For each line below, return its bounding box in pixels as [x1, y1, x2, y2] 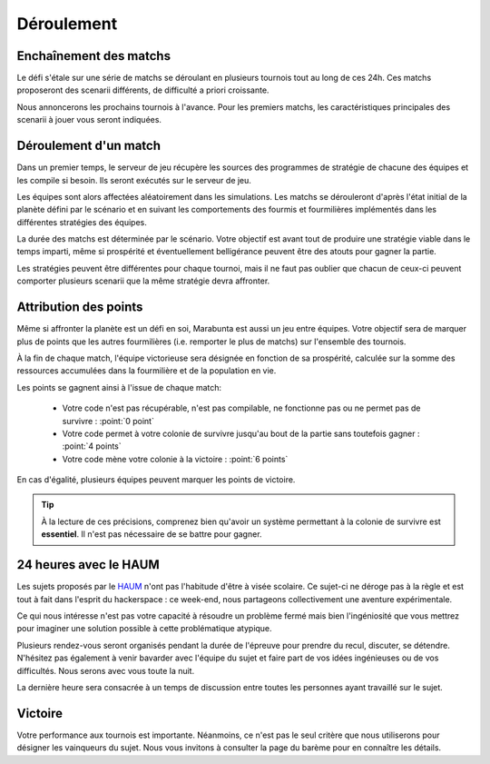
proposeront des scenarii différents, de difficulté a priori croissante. [16, 84, 269, 95]
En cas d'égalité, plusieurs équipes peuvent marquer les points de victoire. [16, 474, 296, 485]
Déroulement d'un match [16, 138, 162, 154]
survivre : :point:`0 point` [62, 415, 154, 426]
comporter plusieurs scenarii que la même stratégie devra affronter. [16, 275, 270, 286]
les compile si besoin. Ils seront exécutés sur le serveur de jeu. [16, 174, 251, 185]
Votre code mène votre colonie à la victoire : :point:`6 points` [62, 453, 289, 464]
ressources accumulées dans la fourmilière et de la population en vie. [16, 365, 277, 376]
